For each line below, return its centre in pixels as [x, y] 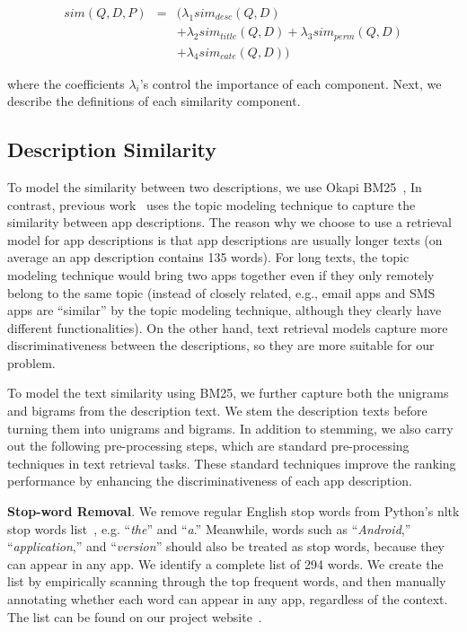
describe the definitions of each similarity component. [154, 101]
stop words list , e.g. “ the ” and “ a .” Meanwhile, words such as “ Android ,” [209, 528]
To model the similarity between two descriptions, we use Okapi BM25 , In [215, 186]
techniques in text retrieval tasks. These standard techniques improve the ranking [232, 463]
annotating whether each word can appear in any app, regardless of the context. [228, 599]
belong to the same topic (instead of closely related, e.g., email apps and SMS [221, 292]
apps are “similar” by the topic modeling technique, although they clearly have [225, 310]
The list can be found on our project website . [135, 616]
